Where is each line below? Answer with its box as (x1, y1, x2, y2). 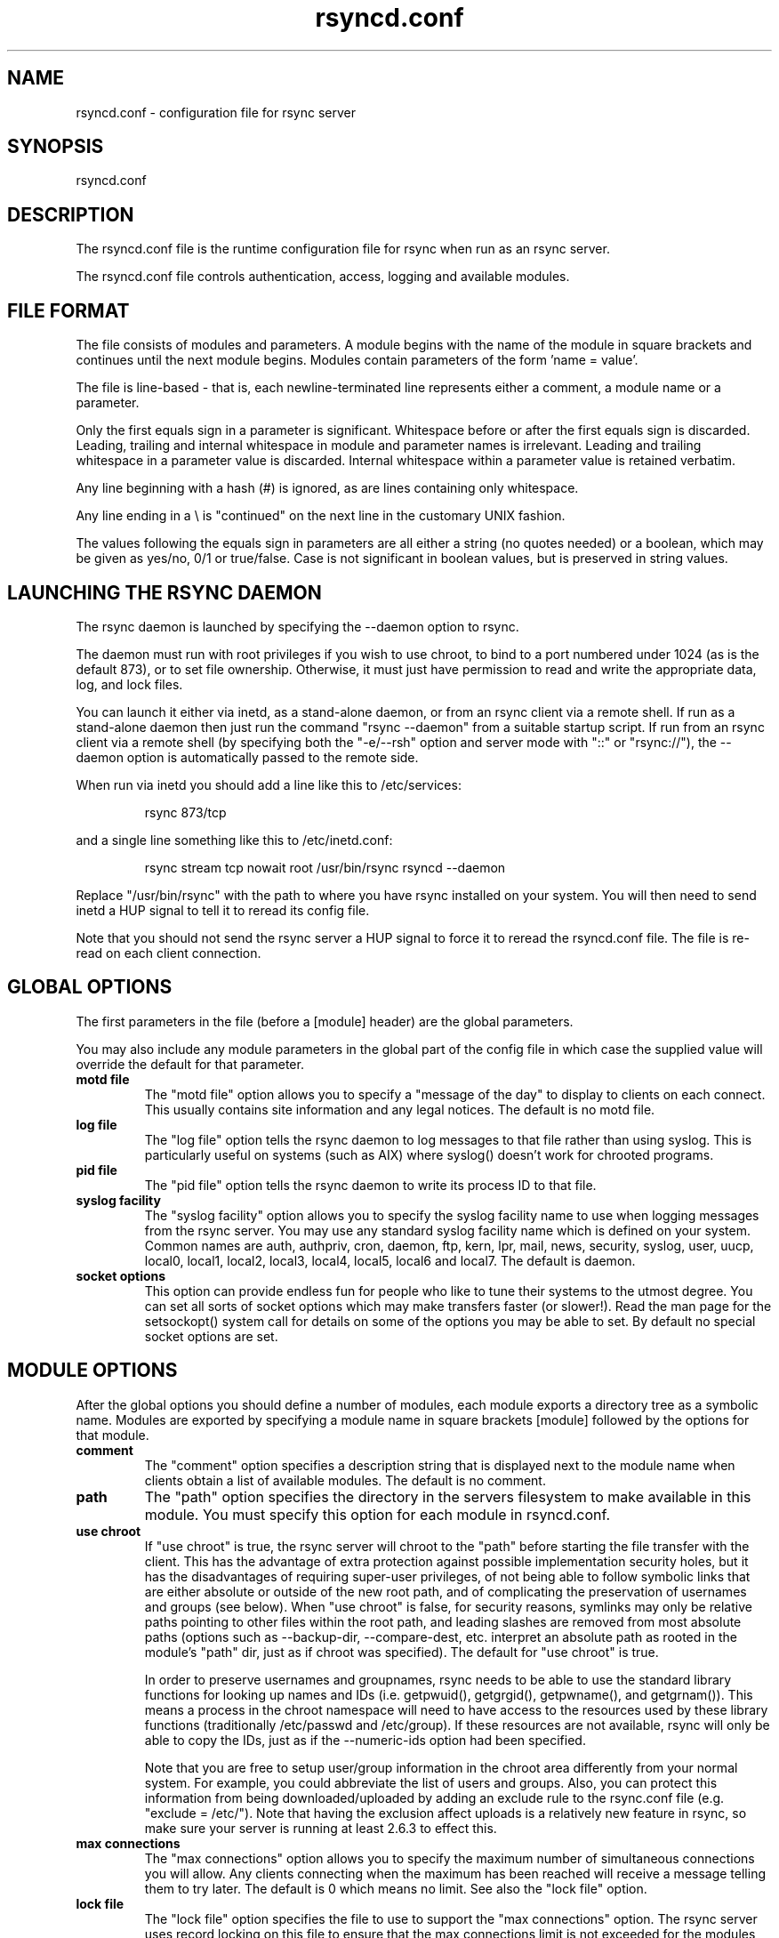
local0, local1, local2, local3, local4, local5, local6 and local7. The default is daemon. (144, 1252, 636, 1268)
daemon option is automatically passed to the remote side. (76, 749, 419, 765)
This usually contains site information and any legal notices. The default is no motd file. (144, 1101, 655, 1117)
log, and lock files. (76, 676, 183, 692)
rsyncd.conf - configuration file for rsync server (76, 104, 357, 120)
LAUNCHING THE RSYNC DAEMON (7, 581, 322, 604)
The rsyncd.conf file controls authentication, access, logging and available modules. (76, 269, 570, 285)
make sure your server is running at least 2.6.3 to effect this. (144, 1820, 497, 1836)
